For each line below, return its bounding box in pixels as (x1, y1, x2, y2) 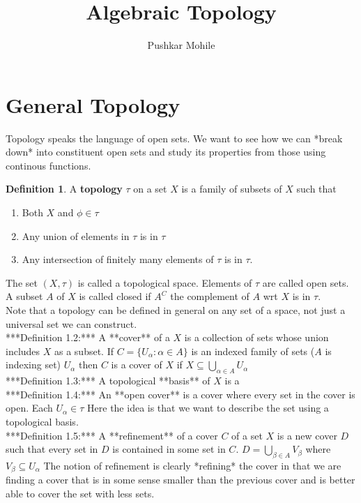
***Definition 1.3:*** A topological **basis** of (6, 373, 210, 388)
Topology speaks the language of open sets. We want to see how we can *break (6, 130, 343, 145)
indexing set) (6, 357, 61, 372)
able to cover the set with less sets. (6, 486, 155, 500)
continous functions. (6, 158, 91, 172)
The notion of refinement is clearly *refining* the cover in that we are (43, 458, 341, 472)
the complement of (170, 289, 249, 303)
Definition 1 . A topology (6, 181, 123, 196)
